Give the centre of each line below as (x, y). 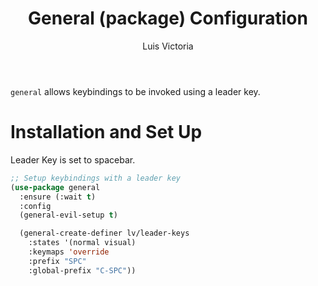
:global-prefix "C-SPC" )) (82, 270)
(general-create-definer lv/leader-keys (104, 233)
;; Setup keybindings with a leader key (96, 178)
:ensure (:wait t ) (58, 197)
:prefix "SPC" (57, 261)
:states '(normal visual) (82, 243)
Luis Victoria (168, 46)
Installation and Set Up (106, 132)
